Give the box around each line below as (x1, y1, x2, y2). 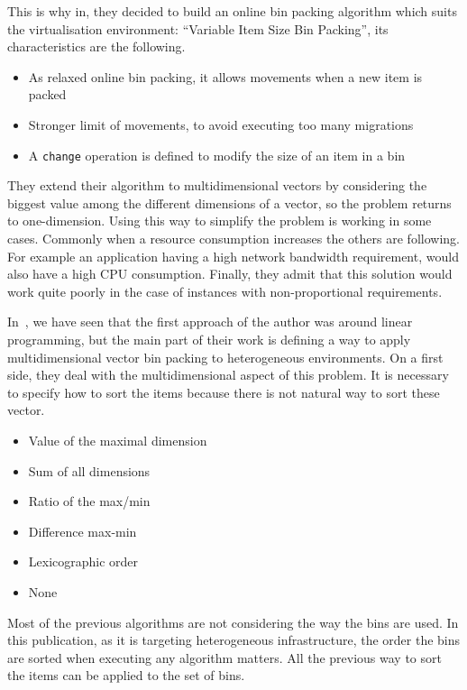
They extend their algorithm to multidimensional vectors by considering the (7, 176, 427, 195)
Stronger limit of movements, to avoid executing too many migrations (28, 115, 414, 133)
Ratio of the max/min (28, 492, 151, 511)
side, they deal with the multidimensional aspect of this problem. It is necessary (7, 365, 449, 384)
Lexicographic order (28, 552, 139, 571)
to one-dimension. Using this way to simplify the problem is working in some (7, 211, 432, 230)
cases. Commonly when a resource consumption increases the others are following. (7, 229, 460, 247)
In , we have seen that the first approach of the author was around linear (7, 312, 413, 331)
